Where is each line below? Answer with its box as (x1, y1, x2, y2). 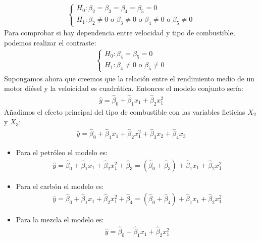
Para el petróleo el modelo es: (16, 147, 108, 158)
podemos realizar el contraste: (4, 37, 96, 47)
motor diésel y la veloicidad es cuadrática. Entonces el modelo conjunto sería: (4, 83, 243, 93)
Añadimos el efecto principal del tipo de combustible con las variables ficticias (4, 106, 245, 117)
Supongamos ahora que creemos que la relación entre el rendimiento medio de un (4, 73, 255, 83)
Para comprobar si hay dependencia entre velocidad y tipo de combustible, (4, 27, 235, 38)
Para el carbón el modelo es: (16, 180, 104, 191)
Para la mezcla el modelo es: (16, 214, 104, 225)
